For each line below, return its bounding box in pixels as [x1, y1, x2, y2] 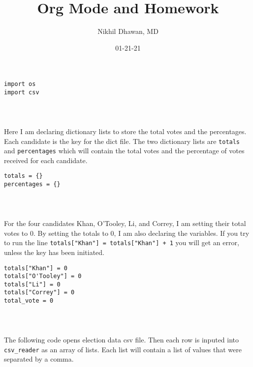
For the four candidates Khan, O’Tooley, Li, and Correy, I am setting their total [4, 218, 246, 228]
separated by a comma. [4, 354, 74, 364]
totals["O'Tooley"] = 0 [4, 273, 82, 280]
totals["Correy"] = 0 [4, 289, 75, 296]
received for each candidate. [4, 155, 88, 165]
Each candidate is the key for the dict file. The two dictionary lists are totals [4, 136, 240, 146]
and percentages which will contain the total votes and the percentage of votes [4, 145, 245, 156]
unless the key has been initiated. [4, 247, 105, 257]
